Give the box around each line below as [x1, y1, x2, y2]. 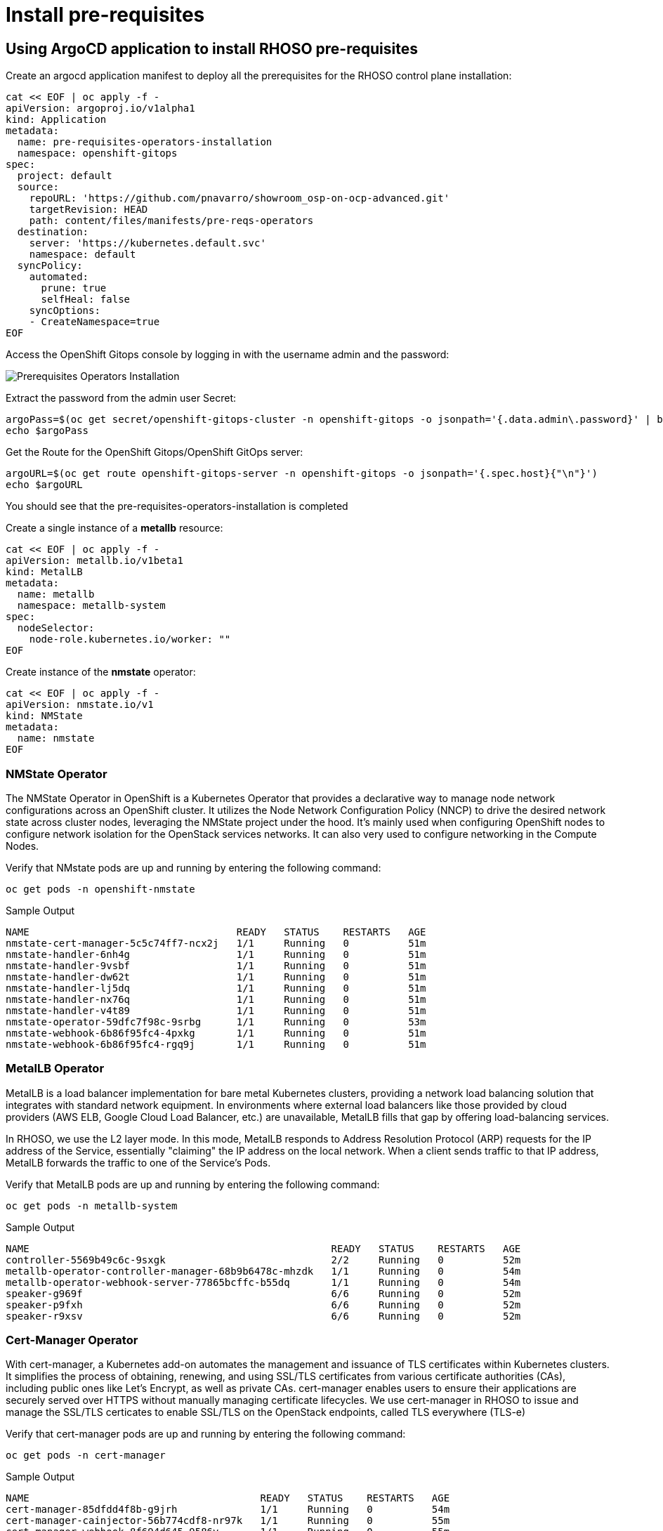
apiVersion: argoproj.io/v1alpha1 [6, 103, 195, 114]
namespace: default [29, 249, 136, 261]
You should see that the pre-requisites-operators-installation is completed [6, 500, 348, 513]
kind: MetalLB [6, 566, 83, 578]
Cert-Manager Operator [6, 1333, 138, 1348]
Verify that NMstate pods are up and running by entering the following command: [6, 861, 381, 874]
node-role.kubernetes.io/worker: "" [29, 633, 231, 645]
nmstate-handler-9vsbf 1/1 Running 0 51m [6, 959, 426, 971]
